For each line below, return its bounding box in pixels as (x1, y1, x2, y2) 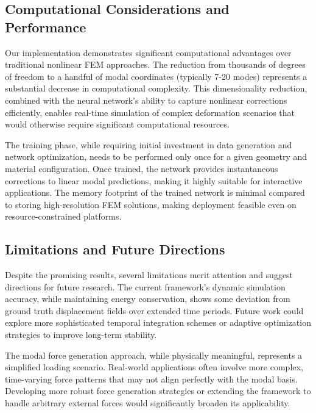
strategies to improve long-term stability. (5, 328, 157, 341)
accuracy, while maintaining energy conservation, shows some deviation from (5, 292, 290, 305)
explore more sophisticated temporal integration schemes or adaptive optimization (5, 316, 311, 329)
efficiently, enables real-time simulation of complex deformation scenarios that (5, 106, 295, 118)
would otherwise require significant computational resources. (5, 118, 230, 131)
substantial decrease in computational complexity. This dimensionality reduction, (5, 82, 307, 95)
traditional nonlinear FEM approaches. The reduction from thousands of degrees (5, 58, 306, 71)
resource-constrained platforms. (5, 210, 122, 223)
